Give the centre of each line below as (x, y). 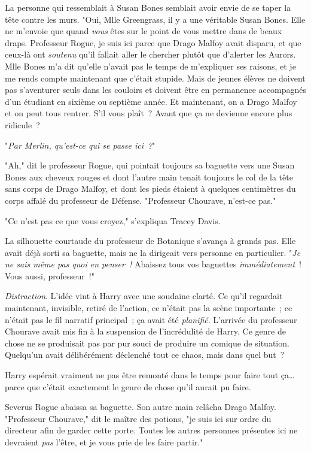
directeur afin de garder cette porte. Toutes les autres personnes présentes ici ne (151, 430)
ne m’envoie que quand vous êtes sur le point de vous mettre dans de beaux (144, 31)
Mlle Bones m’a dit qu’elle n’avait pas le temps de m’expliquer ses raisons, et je (150, 66)
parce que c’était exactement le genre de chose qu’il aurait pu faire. (128, 386)
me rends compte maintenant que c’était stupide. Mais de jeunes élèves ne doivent (155, 78)
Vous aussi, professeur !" (50, 275)
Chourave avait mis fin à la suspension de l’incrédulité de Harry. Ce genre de (145, 331)
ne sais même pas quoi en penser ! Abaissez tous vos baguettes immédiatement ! (153, 264)
